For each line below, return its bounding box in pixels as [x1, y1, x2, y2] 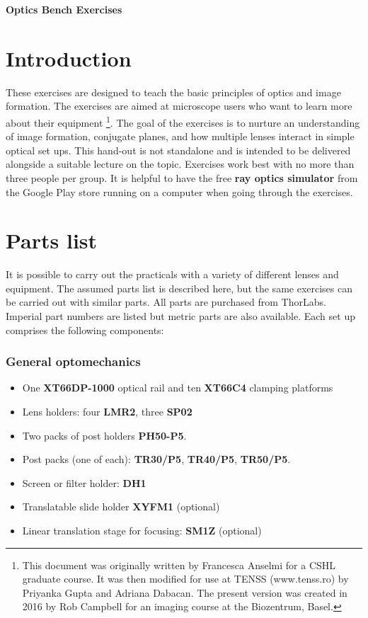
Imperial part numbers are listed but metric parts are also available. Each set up [6, 309, 355, 324]
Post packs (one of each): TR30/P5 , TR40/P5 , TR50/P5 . [22, 452, 291, 467]
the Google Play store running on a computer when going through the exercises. [6, 184, 353, 199]
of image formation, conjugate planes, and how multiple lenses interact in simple [6, 129, 355, 144]
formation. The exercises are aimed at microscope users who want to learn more [6, 98, 352, 113]
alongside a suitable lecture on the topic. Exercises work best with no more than [6, 156, 355, 171]
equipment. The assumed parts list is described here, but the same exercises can [6, 280, 352, 295]
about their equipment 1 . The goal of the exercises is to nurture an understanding [6, 113, 360, 130]
